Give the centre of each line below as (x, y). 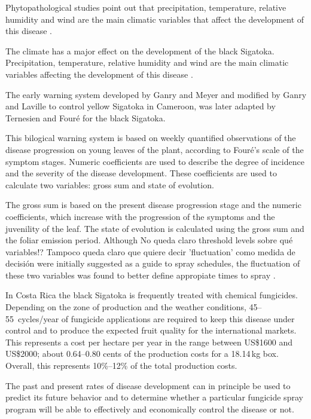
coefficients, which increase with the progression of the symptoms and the (140, 216)
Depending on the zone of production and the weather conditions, (126, 307)
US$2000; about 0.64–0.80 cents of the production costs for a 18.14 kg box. (142, 354)
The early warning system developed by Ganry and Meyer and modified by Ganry (156, 94)
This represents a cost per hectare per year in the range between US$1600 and (149, 342)
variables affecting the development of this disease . (99, 74)
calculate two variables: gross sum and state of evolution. (110, 184)
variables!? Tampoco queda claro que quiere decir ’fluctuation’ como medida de (150, 251)
